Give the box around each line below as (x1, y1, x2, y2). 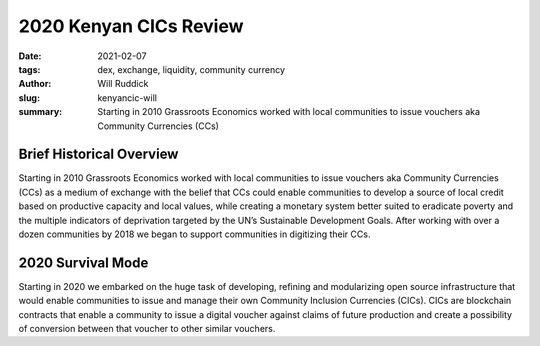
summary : (18, 106, 63, 118)
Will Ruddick (97, 78, 149, 90)
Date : (18, 50, 42, 62)
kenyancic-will (97, 91, 157, 104)
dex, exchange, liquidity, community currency (97, 63, 285, 75)
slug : (18, 91, 40, 104)
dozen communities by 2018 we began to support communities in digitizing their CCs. (18, 228, 371, 240)
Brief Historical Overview (18, 146, 179, 163)
